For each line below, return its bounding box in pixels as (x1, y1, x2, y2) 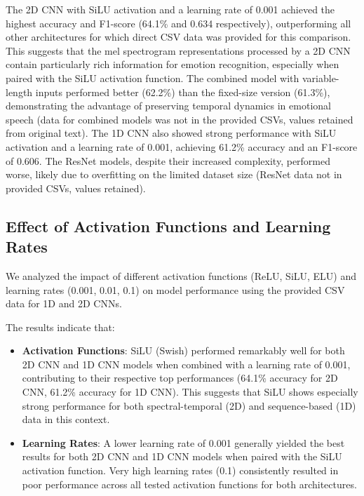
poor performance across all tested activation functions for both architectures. (22, 476, 357, 491)
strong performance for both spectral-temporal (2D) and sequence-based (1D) (22, 398, 356, 413)
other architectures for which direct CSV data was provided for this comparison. (6, 29, 351, 44)
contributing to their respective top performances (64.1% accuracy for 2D (22, 370, 338, 385)
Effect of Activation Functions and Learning (6, 215, 331, 236)
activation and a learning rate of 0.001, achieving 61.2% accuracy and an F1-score (6, 139, 358, 154)
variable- (302, 70, 339, 85)
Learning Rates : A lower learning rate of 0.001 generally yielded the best (22, 435, 345, 450)
